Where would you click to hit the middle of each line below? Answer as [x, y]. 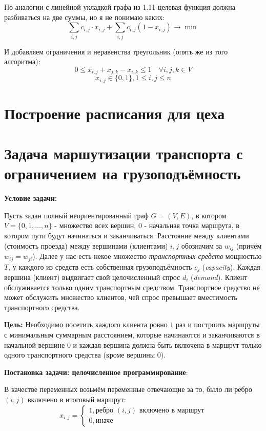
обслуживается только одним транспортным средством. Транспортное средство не [132, 287]
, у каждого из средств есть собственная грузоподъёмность [100, 266]
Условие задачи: [31, 198]
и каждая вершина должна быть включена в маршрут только [167, 344]
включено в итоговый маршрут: [77, 399]
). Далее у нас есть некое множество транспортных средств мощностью [147, 256]
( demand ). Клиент [219, 277]
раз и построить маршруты [218, 324]
